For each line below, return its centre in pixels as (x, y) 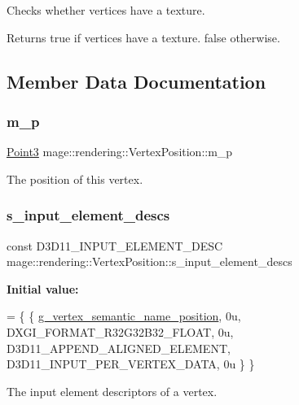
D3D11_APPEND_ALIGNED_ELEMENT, (119, 348)
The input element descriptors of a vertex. (112, 391)
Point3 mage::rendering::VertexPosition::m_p (120, 152)
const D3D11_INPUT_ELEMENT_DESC (115, 245)
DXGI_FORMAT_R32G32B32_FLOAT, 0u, (120, 331)
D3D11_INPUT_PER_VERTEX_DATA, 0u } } (131, 364)
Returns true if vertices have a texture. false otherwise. (143, 37)
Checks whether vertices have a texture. (106, 10)
